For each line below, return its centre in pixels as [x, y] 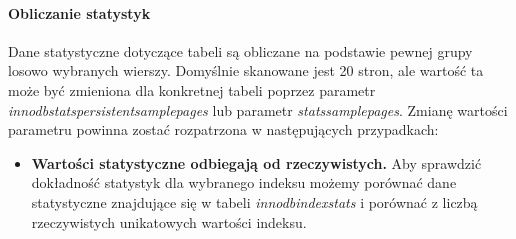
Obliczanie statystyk [79, 12]
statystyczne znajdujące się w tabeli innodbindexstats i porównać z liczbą [254, 201]
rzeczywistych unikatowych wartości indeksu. [169, 221]
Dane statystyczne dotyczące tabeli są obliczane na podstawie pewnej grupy [240, 50]
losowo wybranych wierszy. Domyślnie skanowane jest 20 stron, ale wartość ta [246, 70]
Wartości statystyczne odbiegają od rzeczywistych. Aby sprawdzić [256, 162]
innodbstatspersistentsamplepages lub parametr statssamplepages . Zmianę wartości [258, 109]
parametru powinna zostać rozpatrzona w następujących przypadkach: [223, 129]
